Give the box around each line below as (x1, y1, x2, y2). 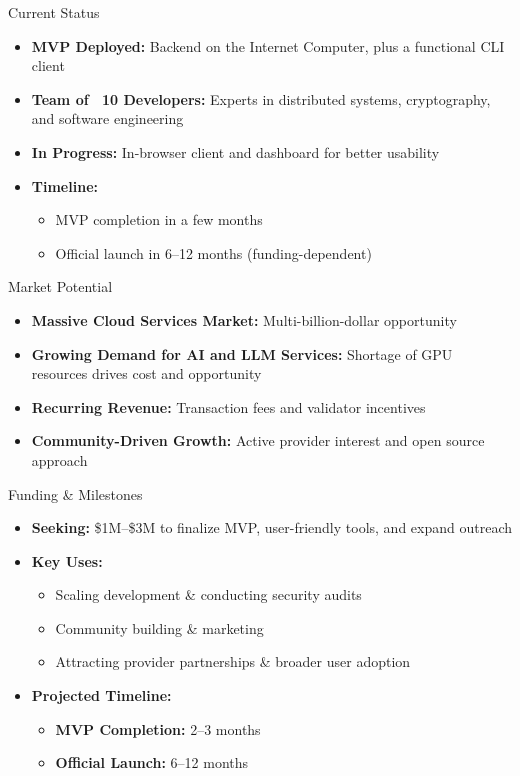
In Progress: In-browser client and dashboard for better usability (31, 141, 440, 162)
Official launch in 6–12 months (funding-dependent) (55, 242, 372, 263)
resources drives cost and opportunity (31, 363, 262, 384)
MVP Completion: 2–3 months (55, 718, 261, 739)
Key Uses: (31, 550, 103, 571)
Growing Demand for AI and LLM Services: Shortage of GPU (31, 343, 453, 364)
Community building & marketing (55, 617, 264, 638)
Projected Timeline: (31, 685, 172, 706)
